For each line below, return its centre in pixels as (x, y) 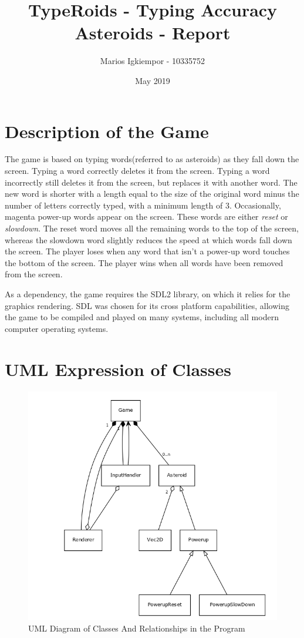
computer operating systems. (57, 328)
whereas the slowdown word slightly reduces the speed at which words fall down (148, 239)
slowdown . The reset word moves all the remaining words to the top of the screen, (152, 228)
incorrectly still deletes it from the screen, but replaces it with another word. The (151, 182)
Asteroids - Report (153, 33)
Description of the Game (107, 131)
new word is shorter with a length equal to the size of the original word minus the (152, 194)
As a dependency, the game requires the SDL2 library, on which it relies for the (148, 293)
